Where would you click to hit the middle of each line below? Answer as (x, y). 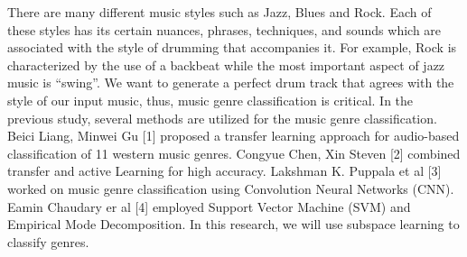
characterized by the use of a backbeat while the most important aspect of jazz (226, 64)
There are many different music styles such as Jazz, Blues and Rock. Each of (219, 12)
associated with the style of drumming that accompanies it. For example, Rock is (232, 47)
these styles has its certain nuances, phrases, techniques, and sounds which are (224, 29)
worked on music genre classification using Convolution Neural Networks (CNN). (231, 188)
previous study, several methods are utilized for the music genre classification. (222, 118)
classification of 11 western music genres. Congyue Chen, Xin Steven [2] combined (234, 153)
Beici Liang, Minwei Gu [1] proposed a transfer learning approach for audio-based (233, 136)
